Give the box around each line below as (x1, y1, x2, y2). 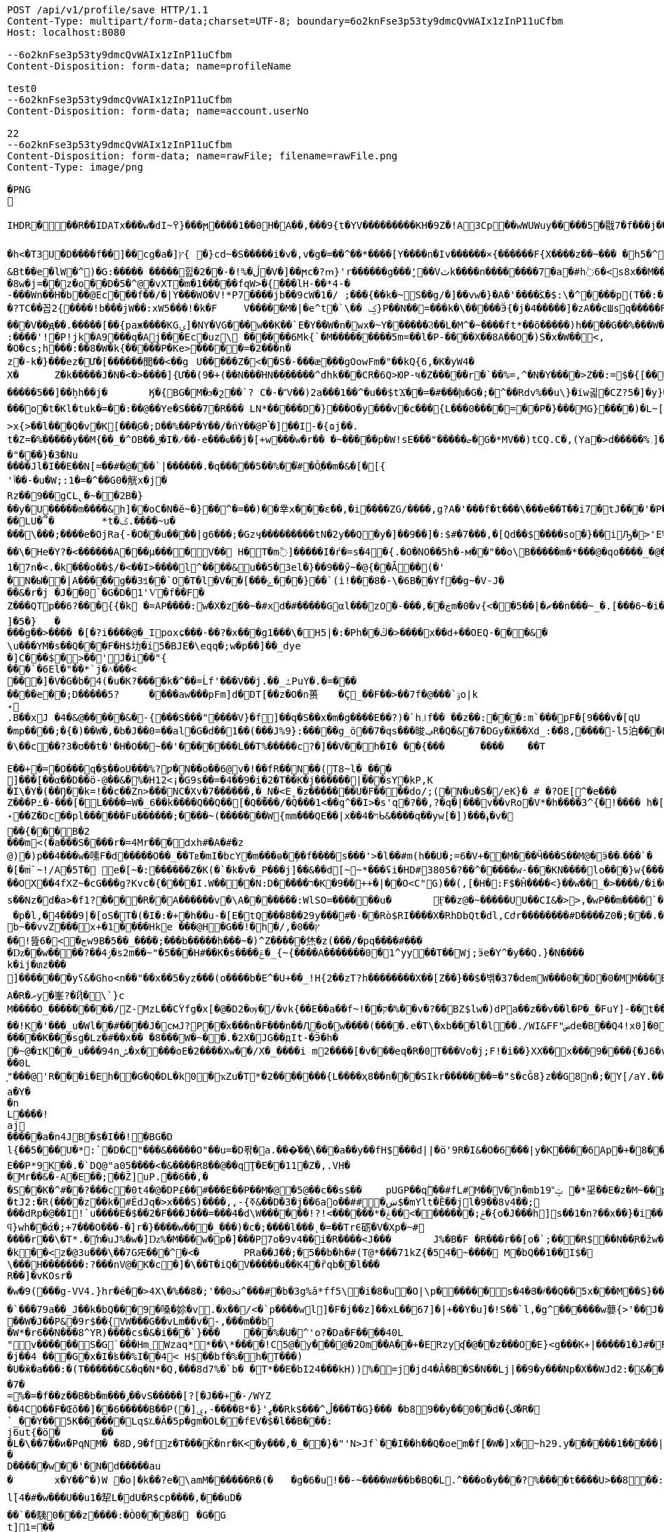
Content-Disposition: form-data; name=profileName (7, 60, 291, 72)
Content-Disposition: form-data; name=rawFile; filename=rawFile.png (7, 150, 398, 161)
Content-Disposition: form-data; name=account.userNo (7, 105, 309, 117)
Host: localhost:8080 (7, 27, 126, 38)
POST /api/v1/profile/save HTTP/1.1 (7, 4, 208, 15)
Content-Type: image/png (7, 161, 143, 173)
